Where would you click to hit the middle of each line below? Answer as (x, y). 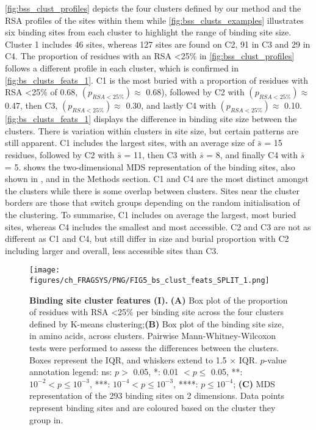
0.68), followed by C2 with (195, 92)
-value (275, 359)
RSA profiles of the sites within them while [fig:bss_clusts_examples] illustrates (154, 20)
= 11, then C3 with (160, 154)
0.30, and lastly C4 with (171, 105)
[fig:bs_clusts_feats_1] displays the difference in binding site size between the (151, 119)
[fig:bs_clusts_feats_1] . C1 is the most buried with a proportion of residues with (157, 80)
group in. (46, 419)
